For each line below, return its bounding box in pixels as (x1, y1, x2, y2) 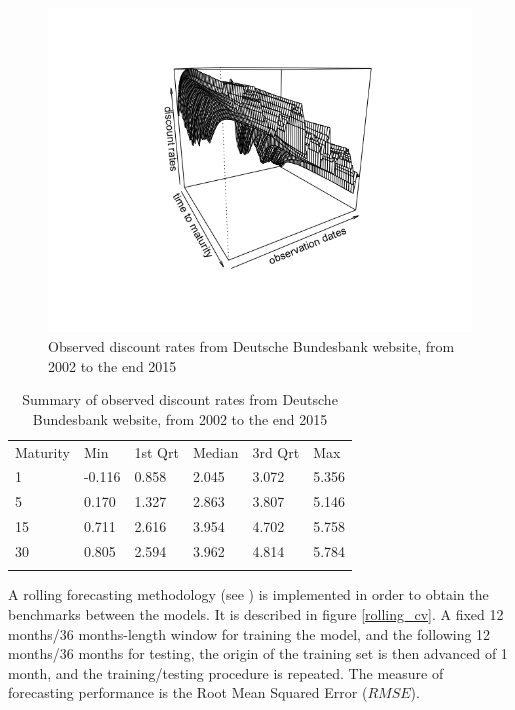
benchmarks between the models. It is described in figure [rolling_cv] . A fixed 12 (8, 603, 504, 624)
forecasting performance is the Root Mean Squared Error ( (8, 682, 368, 703)
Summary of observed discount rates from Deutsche (22, 389, 338, 410)
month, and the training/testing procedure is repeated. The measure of (8, 662, 444, 683)
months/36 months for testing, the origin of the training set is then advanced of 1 (8, 643, 508, 664)
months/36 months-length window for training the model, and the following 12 (8, 623, 491, 644)
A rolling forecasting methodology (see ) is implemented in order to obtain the (8, 584, 489, 605)
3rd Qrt (252, 441, 300, 462)
